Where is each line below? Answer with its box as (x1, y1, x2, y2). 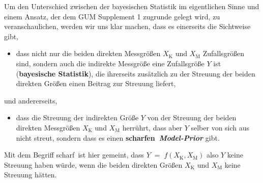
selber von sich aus (191, 122, 250, 133)
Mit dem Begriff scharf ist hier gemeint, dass (4, 149, 144, 160)
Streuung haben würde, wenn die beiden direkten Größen (4, 159, 183, 170)
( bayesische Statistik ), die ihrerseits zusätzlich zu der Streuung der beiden (16, 68, 255, 79)
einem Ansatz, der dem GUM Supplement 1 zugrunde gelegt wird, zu (4, 11, 220, 21)
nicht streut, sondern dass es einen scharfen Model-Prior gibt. (16, 132, 220, 143)
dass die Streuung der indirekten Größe (16, 112, 139, 123)
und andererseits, (4, 95, 57, 106)
